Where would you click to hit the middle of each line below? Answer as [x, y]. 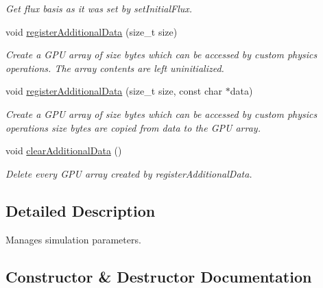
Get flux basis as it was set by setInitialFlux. [99, 8]
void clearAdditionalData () [64, 151]
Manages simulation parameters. [73, 239]
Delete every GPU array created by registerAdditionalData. [129, 173]
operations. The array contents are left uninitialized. [115, 68]
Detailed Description [81, 210]
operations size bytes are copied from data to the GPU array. [133, 127]
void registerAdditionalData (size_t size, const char [114, 91]
